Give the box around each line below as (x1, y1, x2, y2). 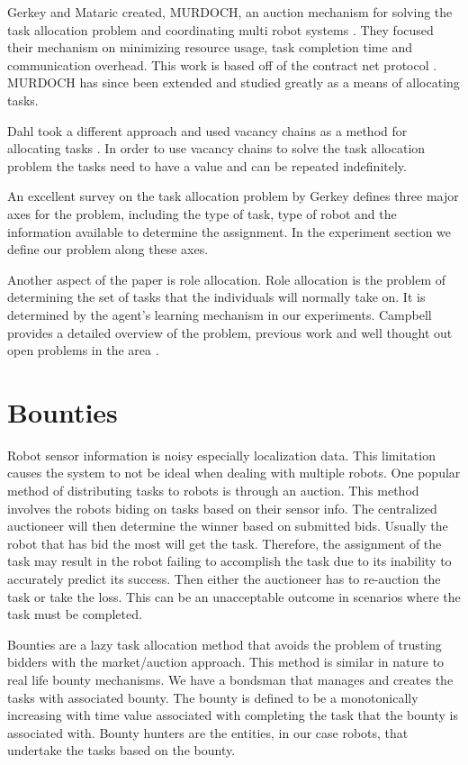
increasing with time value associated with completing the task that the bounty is (7, 706, 458, 724)
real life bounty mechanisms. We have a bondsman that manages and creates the (7, 669, 454, 688)
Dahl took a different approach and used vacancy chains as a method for (7, 121, 408, 140)
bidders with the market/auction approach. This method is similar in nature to (7, 652, 445, 671)
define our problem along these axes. (7, 240, 209, 259)
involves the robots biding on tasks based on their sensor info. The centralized (7, 498, 437, 517)
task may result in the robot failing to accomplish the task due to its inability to (7, 551, 452, 570)
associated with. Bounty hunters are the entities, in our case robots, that (7, 723, 409, 742)
